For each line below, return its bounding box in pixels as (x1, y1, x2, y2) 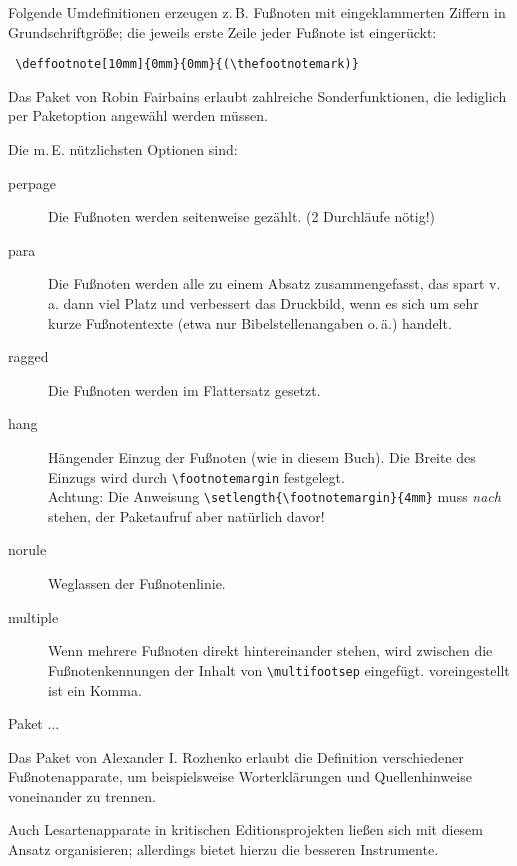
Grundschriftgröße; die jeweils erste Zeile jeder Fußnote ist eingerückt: (8, 21, 437, 42)
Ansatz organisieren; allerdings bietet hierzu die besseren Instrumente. (8, 839, 439, 860)
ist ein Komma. (48, 679, 142, 700)
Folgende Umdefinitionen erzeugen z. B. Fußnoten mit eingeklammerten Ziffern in (8, 2, 506, 22)
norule (8, 539, 47, 560)
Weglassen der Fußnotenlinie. (48, 573, 226, 594)
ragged (8, 346, 49, 367)
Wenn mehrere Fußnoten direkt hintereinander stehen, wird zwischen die (48, 640, 493, 661)
